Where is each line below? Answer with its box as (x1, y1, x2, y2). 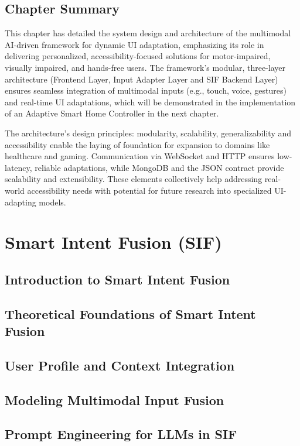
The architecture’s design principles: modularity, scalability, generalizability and (5, 126, 292, 139)
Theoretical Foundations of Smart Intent (5, 304, 256, 323)
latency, (5, 161, 32, 173)
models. (39, 195, 66, 208)
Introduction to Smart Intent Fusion (5, 270, 230, 288)
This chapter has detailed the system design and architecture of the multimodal (5, 27, 291, 39)
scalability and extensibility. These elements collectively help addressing (5, 173, 262, 185)
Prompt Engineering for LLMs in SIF (5, 425, 237, 443)
